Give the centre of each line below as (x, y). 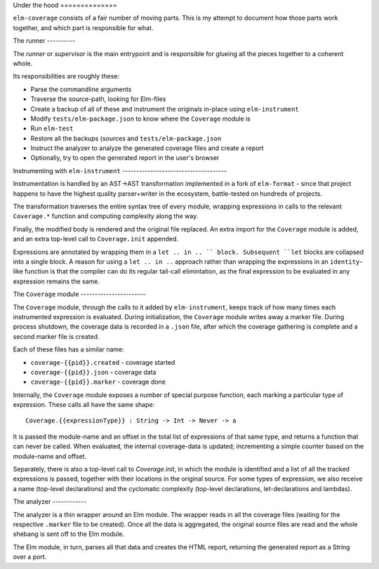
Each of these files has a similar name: (68, 349)
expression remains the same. (56, 281)
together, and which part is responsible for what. (83, 27)
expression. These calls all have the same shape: (84, 405)
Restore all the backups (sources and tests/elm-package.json (126, 138)
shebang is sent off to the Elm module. (69, 534)
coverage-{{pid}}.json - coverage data (93, 372)
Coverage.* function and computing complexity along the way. (106, 216)
